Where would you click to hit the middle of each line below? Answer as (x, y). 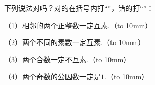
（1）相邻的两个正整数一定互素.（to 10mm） (78, 25)
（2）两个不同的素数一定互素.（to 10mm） (75, 42)
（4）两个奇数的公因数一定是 (52, 77)
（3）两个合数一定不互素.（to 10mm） (68, 59)
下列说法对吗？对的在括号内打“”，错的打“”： (79, 8)
